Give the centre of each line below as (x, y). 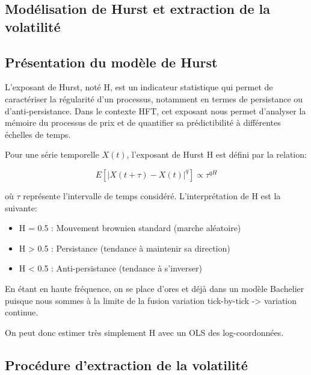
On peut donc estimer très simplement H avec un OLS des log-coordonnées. (144, 332)
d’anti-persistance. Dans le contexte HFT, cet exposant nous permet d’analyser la (155, 110)
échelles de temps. (38, 134)
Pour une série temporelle (52, 154)
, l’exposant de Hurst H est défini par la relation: (217, 154)
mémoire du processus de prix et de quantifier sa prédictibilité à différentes (143, 122)
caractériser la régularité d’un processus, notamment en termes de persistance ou (154, 98)
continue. (22, 312)
